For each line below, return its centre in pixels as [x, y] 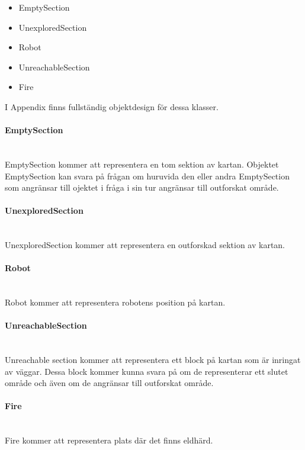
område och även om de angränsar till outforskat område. [109, 383]
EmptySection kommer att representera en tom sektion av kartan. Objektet [142, 164]
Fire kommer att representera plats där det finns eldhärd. [109, 440]
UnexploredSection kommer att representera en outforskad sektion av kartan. [145, 245]
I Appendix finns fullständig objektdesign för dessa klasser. [112, 106]
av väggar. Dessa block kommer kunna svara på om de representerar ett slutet [147, 371]
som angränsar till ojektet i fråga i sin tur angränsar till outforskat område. [142, 187]
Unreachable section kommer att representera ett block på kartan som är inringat [153, 360]
